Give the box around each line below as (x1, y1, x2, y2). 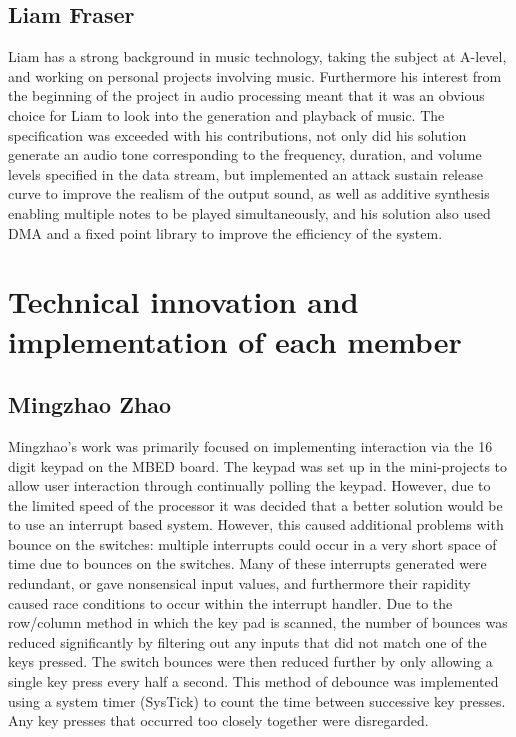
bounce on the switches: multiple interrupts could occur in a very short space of (8, 533, 497, 554)
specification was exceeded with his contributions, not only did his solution (8, 124, 467, 145)
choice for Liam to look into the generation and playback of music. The (8, 104, 445, 125)
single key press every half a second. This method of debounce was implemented (8, 671, 499, 692)
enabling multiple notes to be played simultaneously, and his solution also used (8, 202, 491, 223)
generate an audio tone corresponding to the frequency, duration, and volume (8, 144, 482, 165)
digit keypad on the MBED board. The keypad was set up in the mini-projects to (8, 455, 508, 476)
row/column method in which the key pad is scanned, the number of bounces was (8, 612, 508, 633)
